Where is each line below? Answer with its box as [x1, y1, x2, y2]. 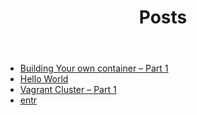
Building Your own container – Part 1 [19, 62, 169, 75]
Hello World [19, 73, 69, 85]
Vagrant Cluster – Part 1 [19, 84, 117, 96]
